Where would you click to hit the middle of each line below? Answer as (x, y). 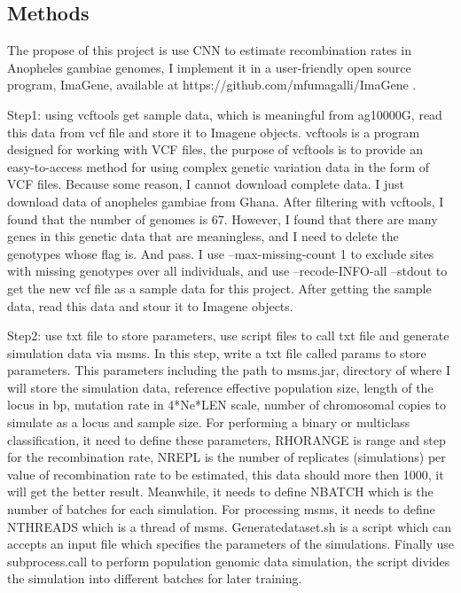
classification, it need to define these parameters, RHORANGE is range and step (227, 439)
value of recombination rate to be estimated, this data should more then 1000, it (226, 474)
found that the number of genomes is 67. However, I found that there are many (223, 218)
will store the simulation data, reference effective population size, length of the (220, 387)
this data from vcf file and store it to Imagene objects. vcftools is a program (214, 132)
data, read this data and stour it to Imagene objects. (150, 305)
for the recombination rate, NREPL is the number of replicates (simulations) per (227, 457)
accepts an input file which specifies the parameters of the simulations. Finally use (231, 544)
